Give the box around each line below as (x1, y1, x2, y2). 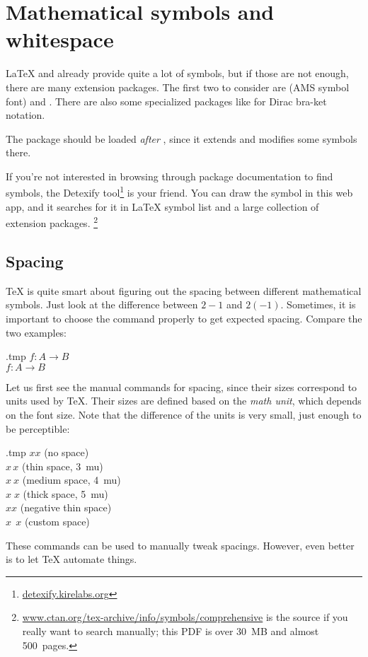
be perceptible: (6, 421, 70, 436)
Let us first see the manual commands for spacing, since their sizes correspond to (6, 379, 357, 394)
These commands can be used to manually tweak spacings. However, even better (6, 537, 355, 552)
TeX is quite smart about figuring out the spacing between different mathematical (6, 283, 362, 298)
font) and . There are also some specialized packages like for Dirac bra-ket (6, 93, 327, 108)
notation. (6, 107, 45, 122)
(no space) (44, 445, 89, 460)
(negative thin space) (20, 500, 112, 515)
